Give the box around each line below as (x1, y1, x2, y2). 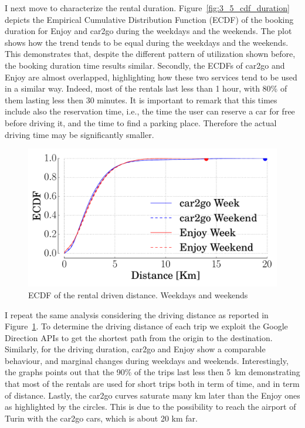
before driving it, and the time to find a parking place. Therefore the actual (5, 116, 277, 129)
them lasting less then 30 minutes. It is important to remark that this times (5, 93, 277, 106)
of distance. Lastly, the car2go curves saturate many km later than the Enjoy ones (5, 389, 300, 401)
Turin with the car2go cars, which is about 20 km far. (5, 412, 198, 424)
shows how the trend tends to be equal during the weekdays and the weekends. (5, 36, 289, 48)
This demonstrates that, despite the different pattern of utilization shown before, (5, 48, 296, 60)
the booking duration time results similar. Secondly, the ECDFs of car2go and (5, 59, 285, 71)
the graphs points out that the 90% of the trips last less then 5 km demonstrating (5, 366, 300, 378)
